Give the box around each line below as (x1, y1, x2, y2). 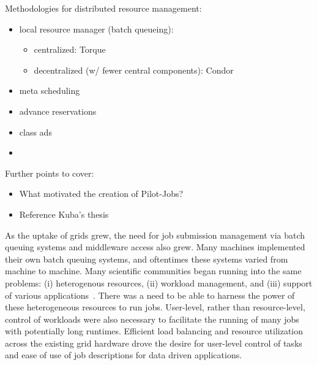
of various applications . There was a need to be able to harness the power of (5, 288, 295, 301)
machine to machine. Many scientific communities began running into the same (5, 264, 302, 277)
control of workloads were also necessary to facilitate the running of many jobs (5, 312, 299, 325)
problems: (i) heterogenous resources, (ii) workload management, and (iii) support (5, 276, 313, 289)
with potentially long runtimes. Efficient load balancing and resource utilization (5, 325, 304, 337)
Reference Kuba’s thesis (19, 207, 109, 220)
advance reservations (19, 104, 97, 117)
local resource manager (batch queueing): (19, 22, 174, 35)
